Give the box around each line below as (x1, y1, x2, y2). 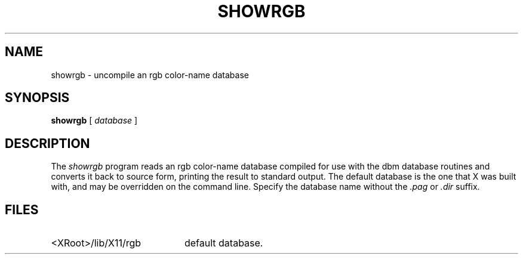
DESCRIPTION (5, 135, 90, 151)
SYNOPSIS (5, 90, 70, 106)
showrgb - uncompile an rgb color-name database (51, 69, 249, 80)
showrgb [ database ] (51, 115, 138, 126)
